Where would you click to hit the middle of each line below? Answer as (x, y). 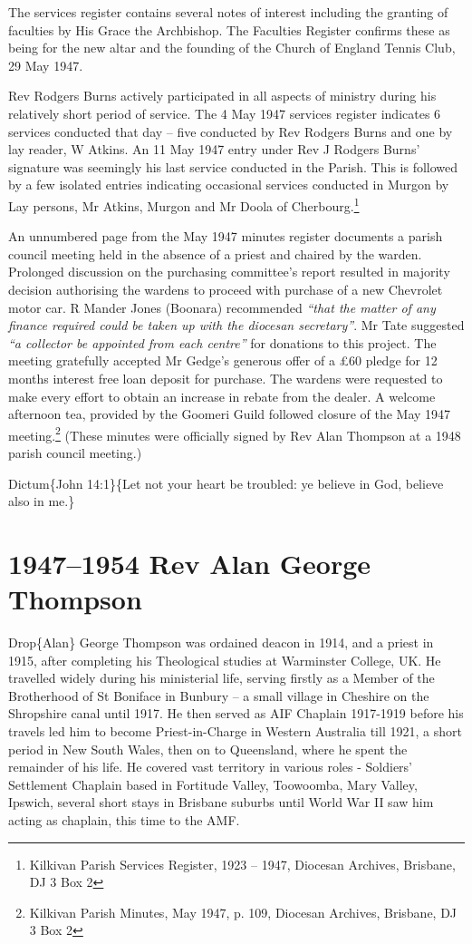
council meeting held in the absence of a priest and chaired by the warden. (215, 253)
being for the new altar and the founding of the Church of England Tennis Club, (232, 48)
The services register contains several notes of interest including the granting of (228, 12)
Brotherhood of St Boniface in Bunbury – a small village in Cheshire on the (219, 695)
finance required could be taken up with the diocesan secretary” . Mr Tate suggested (236, 325)
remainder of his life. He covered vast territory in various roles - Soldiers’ (210, 767)
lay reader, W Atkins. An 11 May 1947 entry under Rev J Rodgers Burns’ (214, 149)
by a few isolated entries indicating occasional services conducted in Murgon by (229, 185)
